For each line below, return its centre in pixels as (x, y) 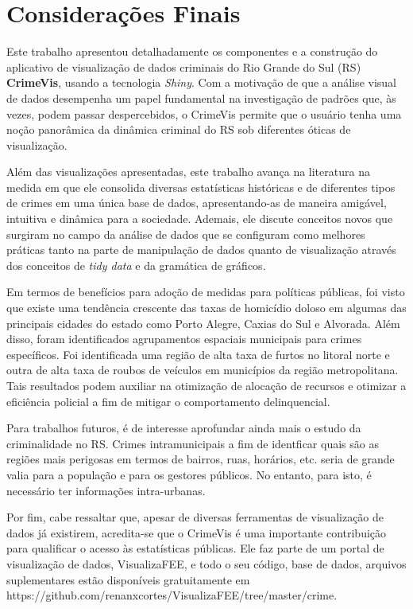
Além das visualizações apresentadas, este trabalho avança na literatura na (188, 172)
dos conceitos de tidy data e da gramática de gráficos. (136, 265)
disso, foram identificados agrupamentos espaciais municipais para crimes (184, 339)
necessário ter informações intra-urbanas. (106, 490)
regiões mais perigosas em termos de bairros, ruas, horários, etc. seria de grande (201, 459)
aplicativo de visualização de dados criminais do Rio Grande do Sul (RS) (184, 66)
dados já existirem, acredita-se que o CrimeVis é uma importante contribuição (197, 532)
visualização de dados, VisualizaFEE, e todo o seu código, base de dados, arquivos (206, 563)
